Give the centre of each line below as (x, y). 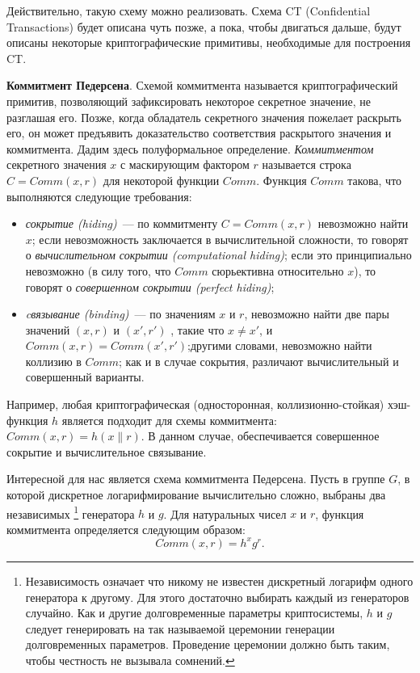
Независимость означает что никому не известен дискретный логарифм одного (219, 580)
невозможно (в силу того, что (98, 270)
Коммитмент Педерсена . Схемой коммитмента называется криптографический (202, 85)
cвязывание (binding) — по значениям (120, 314)
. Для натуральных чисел (225, 513)
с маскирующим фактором (185, 164)
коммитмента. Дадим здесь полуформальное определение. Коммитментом (190, 148)
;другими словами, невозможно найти (280, 345)
